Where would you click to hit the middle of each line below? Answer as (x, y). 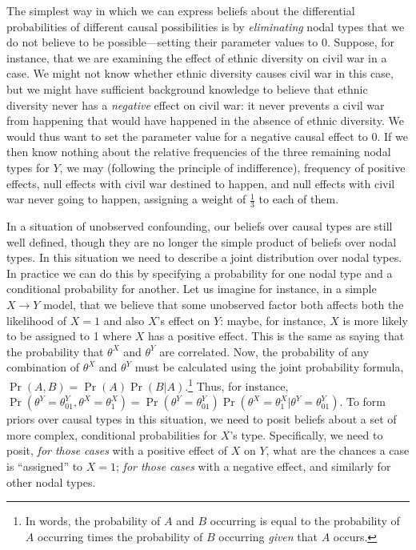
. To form (363, 401)
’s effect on (184, 320)
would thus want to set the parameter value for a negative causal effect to (187, 136)
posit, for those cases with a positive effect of (117, 450)
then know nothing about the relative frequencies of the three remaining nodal (199, 152)
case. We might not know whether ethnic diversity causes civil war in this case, (200, 73)
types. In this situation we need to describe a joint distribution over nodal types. (204, 257)
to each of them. (299, 199)
